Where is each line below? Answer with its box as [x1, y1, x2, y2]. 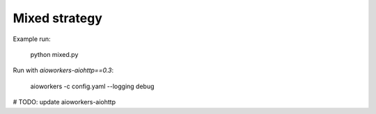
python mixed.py [30, 50, 79, 58]
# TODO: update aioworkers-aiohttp [13, 98, 116, 106]
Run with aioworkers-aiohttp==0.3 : [13, 66, 114, 74]
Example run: [13, 35, 52, 43]
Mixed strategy [13, 10, 102, 26]
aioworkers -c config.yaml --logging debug [30, 82, 155, 90]
